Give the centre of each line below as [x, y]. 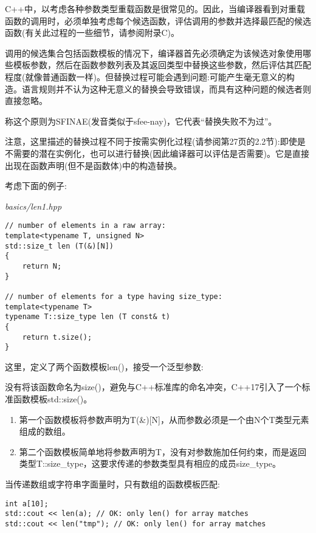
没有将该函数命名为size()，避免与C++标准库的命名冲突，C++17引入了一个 [153, 387]
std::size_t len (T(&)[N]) [59, 246]
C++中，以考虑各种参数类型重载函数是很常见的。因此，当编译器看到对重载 [155, 9]
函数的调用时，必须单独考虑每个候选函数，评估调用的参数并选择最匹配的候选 [158, 20]
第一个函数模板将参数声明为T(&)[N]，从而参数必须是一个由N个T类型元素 [164, 419]
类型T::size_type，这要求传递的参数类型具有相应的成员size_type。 [150, 463]
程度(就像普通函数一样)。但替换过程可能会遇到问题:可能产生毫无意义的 [146, 76]
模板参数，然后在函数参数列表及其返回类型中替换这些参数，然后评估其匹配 [162, 65]
